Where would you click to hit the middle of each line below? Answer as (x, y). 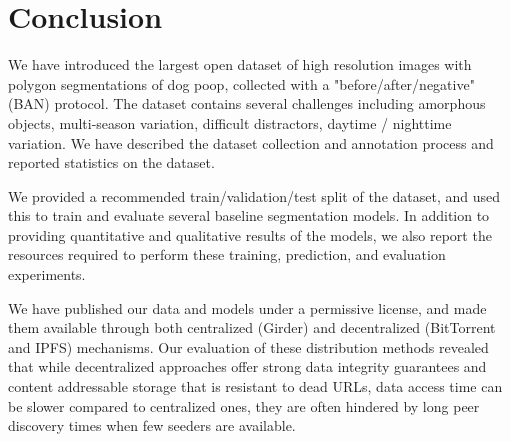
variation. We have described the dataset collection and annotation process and (251, 142)
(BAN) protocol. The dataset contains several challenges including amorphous (247, 103)
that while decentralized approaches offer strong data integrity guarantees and (247, 366)
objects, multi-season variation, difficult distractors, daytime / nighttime (230, 122)
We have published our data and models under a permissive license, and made (247, 307)
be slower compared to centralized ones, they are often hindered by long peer (244, 405)
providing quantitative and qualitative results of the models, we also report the (250, 234)
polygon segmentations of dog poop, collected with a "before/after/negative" (241, 83)
